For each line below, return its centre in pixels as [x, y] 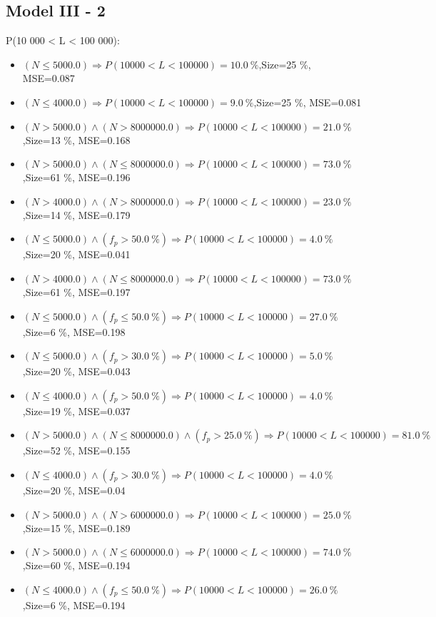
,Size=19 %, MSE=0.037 [76, 411]
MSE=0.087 [49, 78]
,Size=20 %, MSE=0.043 [76, 371]
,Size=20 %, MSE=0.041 [76, 254]
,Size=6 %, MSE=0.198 [74, 331]
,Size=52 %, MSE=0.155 [76, 450]
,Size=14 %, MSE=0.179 [76, 214]
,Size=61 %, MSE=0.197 [76, 291]
